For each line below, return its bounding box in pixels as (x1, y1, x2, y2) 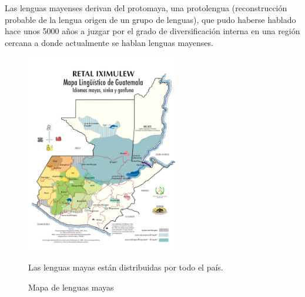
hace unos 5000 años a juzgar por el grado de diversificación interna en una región (5, 25, 300, 37)
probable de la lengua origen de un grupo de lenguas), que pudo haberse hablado (5, 13, 296, 25)
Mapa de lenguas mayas (28, 280, 114, 293)
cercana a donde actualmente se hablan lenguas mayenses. (5, 36, 213, 48)
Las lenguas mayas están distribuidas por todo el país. (28, 260, 223, 273)
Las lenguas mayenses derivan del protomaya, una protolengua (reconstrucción (5, 2, 287, 14)
